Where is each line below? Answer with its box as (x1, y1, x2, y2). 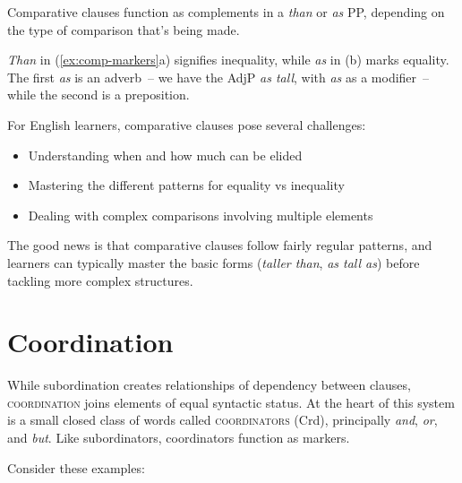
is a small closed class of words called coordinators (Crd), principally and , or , (7, 410, 438, 429)
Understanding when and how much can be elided (28, 145, 303, 164)
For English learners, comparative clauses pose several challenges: (7, 115, 366, 134)
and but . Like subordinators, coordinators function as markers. (7, 428, 350, 447)
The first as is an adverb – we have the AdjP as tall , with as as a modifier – (7, 67, 430, 86)
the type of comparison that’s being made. (7, 20, 240, 39)
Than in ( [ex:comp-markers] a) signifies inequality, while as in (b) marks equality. (7, 50, 449, 69)
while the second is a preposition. (7, 85, 190, 104)
